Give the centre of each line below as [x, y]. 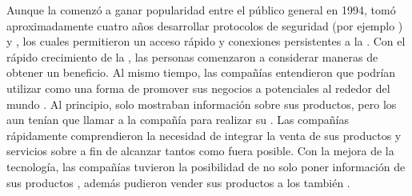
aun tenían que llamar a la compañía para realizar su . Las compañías [178, 120]
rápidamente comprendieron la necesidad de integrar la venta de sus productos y [204, 135]
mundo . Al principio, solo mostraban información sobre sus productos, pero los [202, 104]
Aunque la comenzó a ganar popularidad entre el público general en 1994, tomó [201, 10]
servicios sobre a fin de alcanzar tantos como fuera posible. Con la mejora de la [200, 151]
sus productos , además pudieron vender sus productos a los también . [178, 182]
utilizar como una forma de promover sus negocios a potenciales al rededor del [198, 88]
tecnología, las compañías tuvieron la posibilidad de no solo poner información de [206, 166]
